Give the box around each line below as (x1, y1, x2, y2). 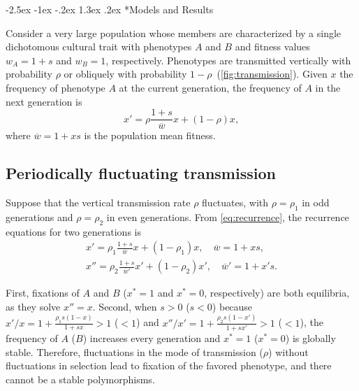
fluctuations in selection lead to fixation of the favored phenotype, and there (6, 358, 332, 373)
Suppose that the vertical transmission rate (6, 195, 191, 210)
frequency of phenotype (6, 80, 105, 94)
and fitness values (235, 39, 310, 54)
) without (268, 344, 309, 359)
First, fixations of (6, 285, 80, 300)
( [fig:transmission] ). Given (217, 66, 328, 81)
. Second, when (92, 299, 157, 313)
